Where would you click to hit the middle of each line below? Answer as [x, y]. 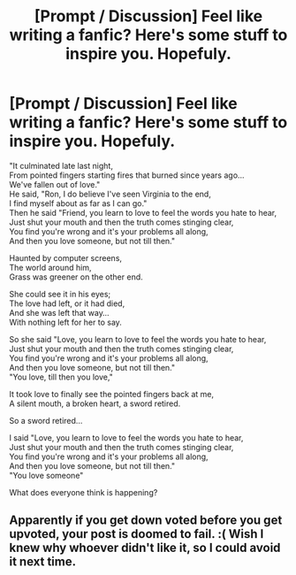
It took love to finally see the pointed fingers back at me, [112, 394]
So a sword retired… [46, 420]
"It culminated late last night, [61, 165]
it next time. [43, 562]
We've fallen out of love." [55, 184]
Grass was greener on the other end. [76, 277]
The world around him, [50, 267]
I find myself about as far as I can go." [78, 203]
